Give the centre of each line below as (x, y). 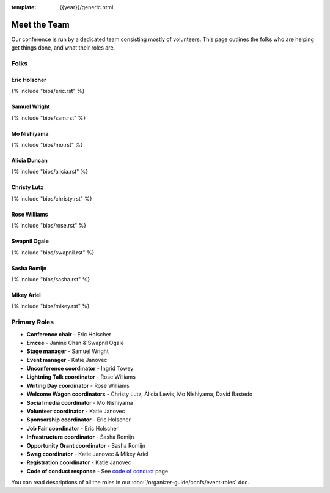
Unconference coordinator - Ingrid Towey (80, 369)
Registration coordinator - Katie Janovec (79, 462)
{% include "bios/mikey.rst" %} (50, 306)
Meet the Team (40, 24)
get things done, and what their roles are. (63, 48)
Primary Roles (33, 322)
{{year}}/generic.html (86, 7)
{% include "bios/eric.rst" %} (48, 91)
